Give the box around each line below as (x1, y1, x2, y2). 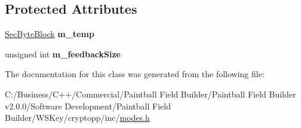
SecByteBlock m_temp (5, 28, 94, 40)
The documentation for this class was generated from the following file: (5, 68, 265, 80)
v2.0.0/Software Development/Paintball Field (5, 99, 171, 112)
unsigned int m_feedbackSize (5, 47, 121, 60)
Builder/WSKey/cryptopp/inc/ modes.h (5, 111, 150, 124)
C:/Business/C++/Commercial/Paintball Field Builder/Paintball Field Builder (5, 87, 296, 100)
